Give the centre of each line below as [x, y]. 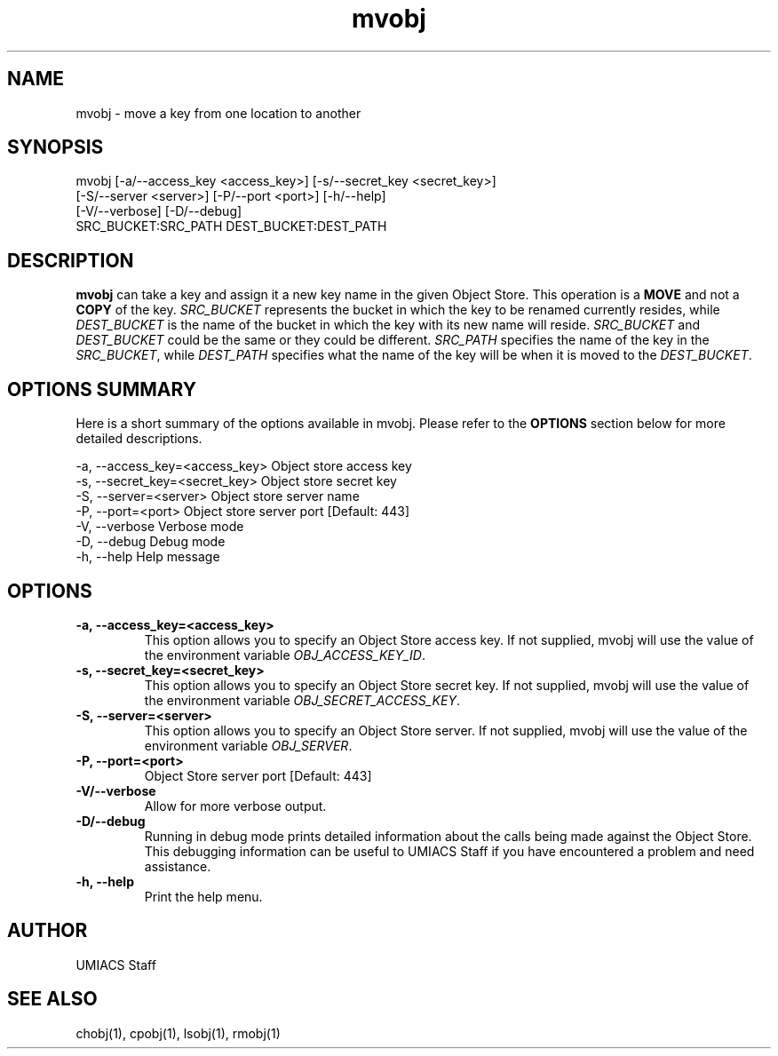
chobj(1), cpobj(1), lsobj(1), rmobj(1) [178, 1033]
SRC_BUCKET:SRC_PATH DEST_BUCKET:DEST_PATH [231, 226]
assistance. [178, 866]
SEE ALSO [52, 999]
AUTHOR [48, 931]
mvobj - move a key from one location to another [218, 113]
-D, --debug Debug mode [151, 542]
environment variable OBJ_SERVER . [248, 745]
